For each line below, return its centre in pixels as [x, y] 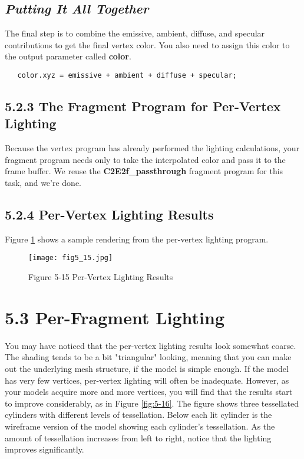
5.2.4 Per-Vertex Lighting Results [109, 214]
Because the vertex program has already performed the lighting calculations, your [152, 148]
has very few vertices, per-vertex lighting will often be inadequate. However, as [147, 380]
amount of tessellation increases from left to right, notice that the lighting [138, 438]
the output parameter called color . [68, 56]
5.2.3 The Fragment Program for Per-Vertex [143, 106]
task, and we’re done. [43, 183]
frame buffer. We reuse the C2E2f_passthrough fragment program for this [144, 171]
